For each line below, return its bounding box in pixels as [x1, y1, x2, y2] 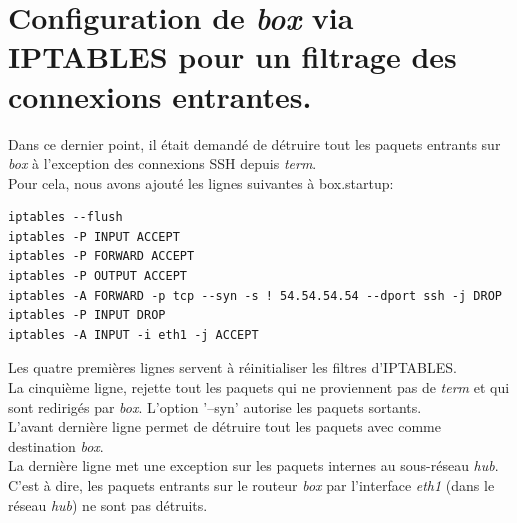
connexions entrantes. [8, 75, 312, 116]
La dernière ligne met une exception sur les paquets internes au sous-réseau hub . [8, 455, 499, 476]
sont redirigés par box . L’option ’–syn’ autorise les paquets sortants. [8, 396, 422, 417]
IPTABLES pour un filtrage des [8, 36, 457, 77]
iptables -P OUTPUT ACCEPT [8, 269, 187, 284]
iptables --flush [8, 210, 123, 225]
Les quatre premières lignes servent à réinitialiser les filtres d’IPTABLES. [8, 357, 457, 378]
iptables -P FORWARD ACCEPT [8, 249, 195, 264]
